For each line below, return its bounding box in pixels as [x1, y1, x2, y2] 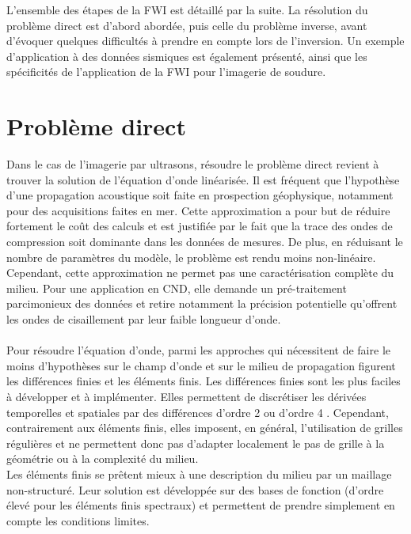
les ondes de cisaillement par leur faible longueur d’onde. [6, 311, 281, 328]
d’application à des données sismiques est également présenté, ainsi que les [6, 47, 367, 64]
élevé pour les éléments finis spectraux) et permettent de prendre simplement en [6, 497, 395, 513]
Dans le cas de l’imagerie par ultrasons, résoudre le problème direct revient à [6, 156, 379, 172]
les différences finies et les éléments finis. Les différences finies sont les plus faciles [6, 373, 401, 389]
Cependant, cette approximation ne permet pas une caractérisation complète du [6, 264, 394, 281]
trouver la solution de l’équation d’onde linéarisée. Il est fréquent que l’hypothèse [6, 171, 400, 187]
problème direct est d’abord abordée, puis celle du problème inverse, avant [6, 17, 367, 33]
